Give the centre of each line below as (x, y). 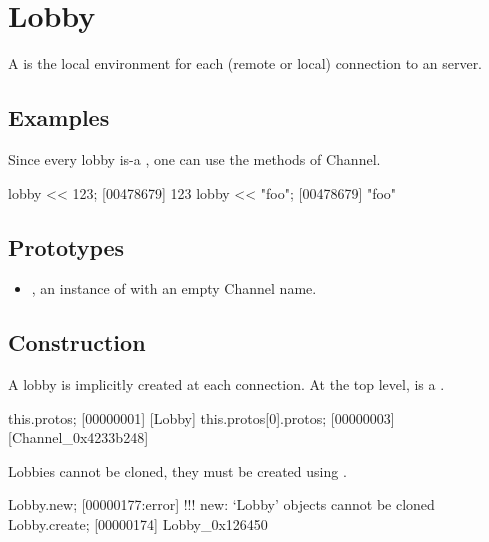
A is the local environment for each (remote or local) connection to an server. (245, 63)
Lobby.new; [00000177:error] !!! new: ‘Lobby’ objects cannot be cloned (221, 504)
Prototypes (66, 246)
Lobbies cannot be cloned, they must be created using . (177, 470)
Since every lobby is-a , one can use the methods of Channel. (194, 158)
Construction (77, 342)
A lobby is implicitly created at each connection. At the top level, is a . (226, 384)
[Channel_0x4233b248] (78, 437)
